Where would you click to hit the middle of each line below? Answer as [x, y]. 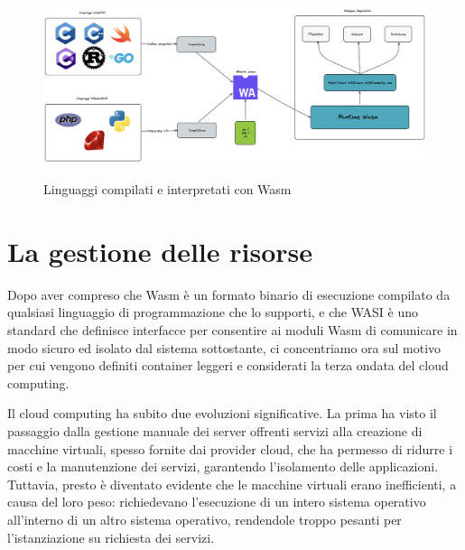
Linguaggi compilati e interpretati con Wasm [167, 189]
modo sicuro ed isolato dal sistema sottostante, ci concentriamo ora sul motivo [224, 347]
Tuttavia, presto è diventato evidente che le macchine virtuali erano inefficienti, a [232, 484]
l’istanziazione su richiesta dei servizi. [111, 537]
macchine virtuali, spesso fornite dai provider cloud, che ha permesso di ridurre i [230, 448]
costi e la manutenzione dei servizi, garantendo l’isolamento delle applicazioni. [223, 466]
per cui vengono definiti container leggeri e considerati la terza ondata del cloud [228, 365]
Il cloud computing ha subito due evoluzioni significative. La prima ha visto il [222, 413]
